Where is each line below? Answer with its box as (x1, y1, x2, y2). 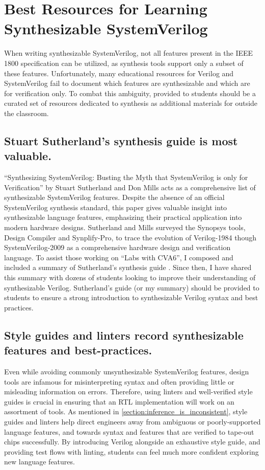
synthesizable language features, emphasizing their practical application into (4, 212, 242, 222)
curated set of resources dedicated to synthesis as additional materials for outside (4, 98, 258, 108)
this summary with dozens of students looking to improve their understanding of (4, 272, 256, 282)
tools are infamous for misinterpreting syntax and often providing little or (4, 376, 234, 387)
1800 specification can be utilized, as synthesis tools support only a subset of (4, 57, 244, 68)
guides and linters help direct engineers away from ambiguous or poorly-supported (4, 416, 261, 427)
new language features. (4, 456, 75, 467)
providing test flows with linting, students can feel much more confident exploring (4, 446, 259, 457)
